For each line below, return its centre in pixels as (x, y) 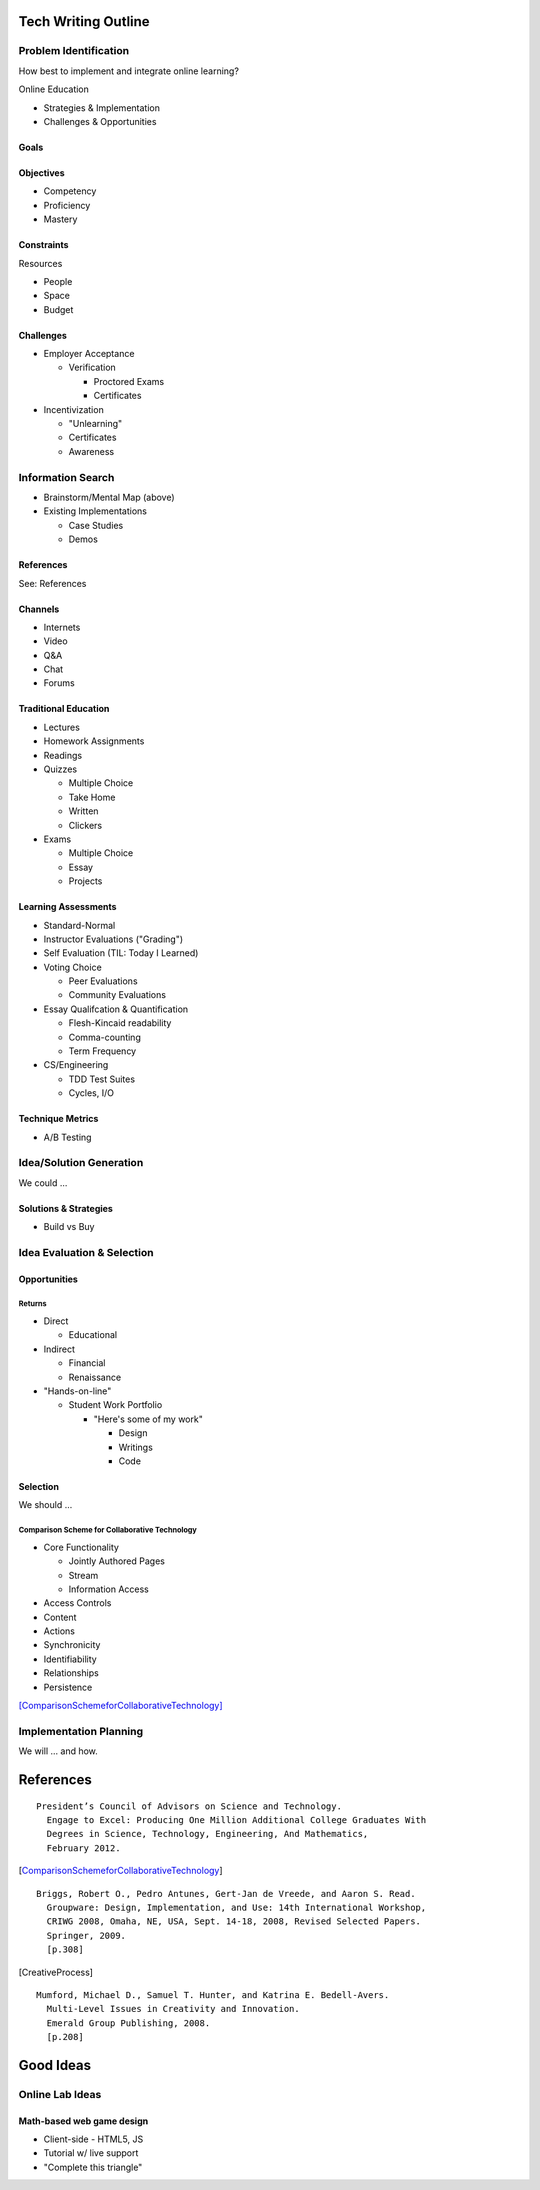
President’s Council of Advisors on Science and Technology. (189, 1806)
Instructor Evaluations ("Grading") (113, 939)
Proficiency (67, 205)
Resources (40, 263)
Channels (39, 609)
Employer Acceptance (89, 354)
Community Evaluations (117, 995)
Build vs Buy (69, 1227)
